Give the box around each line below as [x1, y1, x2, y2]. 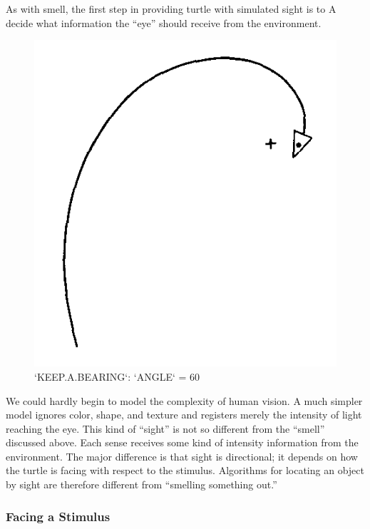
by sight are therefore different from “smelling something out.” [6, 477, 277, 492]
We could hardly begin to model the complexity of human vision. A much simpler [6, 393, 363, 408]
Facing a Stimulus [6, 507, 111, 525]
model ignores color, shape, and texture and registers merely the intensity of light [6, 407, 362, 422]
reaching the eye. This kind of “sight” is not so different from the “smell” [6, 421, 325, 436]
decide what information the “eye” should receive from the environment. [6, 15, 322, 30]
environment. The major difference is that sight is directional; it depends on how [6, 448, 358, 463]
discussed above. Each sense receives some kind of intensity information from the [6, 435, 359, 450]
